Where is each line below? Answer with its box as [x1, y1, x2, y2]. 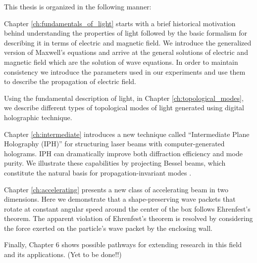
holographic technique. [4, 112, 72, 122]
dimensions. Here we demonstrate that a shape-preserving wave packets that [4, 194, 236, 204]
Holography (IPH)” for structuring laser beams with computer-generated [4, 138, 225, 149]
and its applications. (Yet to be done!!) [4, 249, 122, 260]
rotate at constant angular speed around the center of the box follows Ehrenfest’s [4, 203, 251, 214]
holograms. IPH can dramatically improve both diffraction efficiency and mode [4, 148, 243, 158]
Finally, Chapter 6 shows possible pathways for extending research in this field [4, 239, 242, 250]
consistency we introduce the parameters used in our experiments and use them [4, 66, 246, 77]
